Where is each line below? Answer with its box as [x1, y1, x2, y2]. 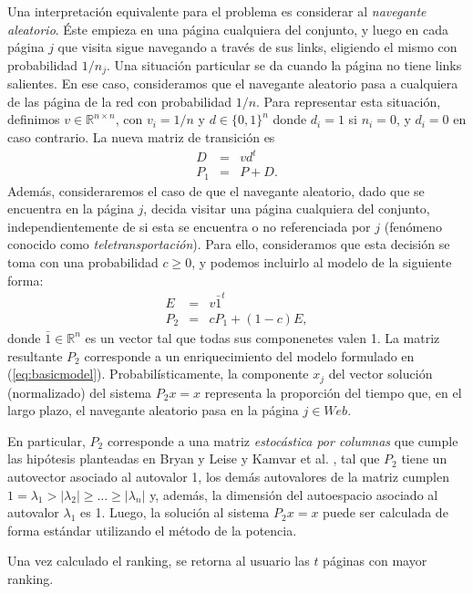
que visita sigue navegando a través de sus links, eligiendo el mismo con [57, 37, 458, 57]
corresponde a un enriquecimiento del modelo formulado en [84, 346, 415, 365]
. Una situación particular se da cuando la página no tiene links [106, 55, 462, 74]
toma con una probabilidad [7, 253, 159, 271]
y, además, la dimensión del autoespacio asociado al [149, 485, 438, 504]
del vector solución [328, 364, 433, 383]
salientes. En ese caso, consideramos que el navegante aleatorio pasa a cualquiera [7, 74, 458, 93]
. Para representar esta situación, [256, 91, 441, 110]
